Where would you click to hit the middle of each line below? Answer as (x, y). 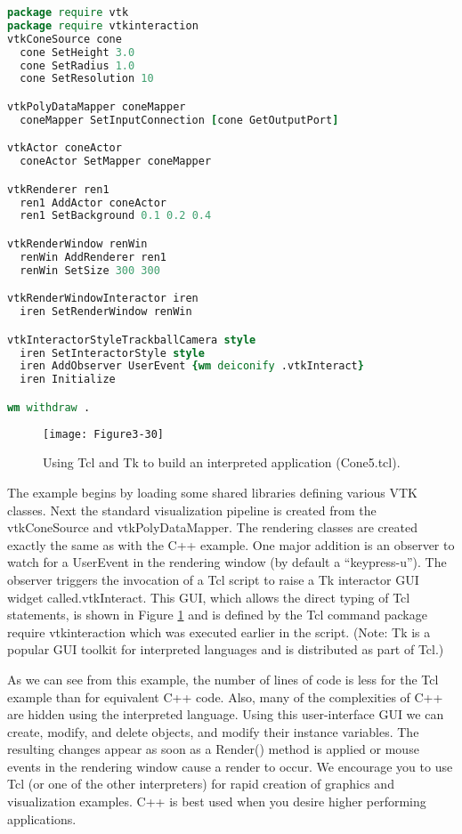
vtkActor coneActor (65, 148)
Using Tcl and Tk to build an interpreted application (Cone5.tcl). (222, 462)
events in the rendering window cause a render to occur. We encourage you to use (230, 766)
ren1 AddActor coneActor (93, 202)
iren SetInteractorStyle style (112, 353)
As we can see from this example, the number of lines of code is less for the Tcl (223, 679)
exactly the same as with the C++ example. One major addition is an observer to (231, 544)
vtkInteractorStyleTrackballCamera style (132, 340)
